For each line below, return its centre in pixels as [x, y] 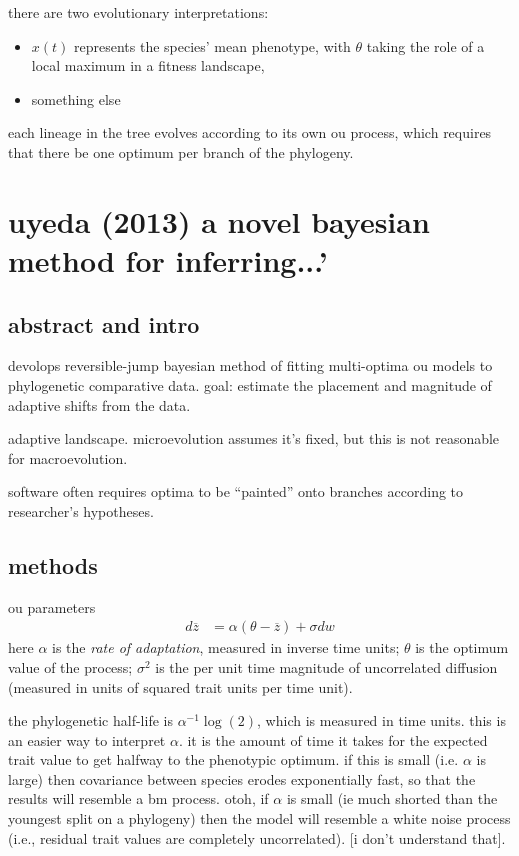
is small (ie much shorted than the [392, 798]
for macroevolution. [68, 457]
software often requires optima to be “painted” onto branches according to [236, 491]
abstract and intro [104, 323]
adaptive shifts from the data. [99, 404]
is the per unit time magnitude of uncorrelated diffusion [326, 666]
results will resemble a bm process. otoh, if [138, 798]
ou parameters [52, 606]
